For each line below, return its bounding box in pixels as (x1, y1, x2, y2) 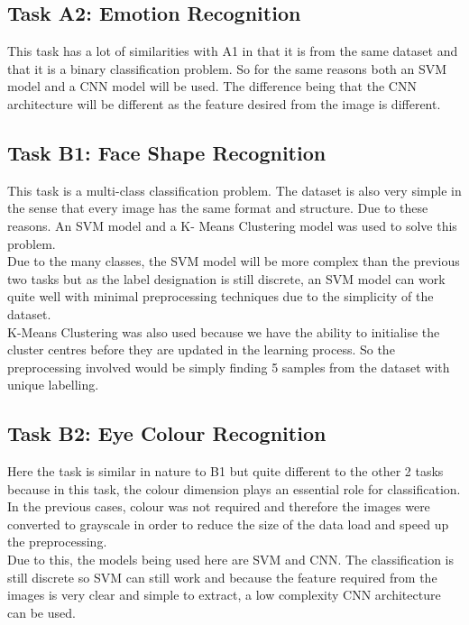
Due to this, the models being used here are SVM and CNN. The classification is (7, 550, 454, 569)
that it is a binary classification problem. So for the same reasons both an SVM (7, 59, 447, 78)
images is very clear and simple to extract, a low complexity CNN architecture (7, 585, 441, 604)
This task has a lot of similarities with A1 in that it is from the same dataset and (7, 41, 458, 60)
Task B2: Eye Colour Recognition (7, 419, 326, 447)
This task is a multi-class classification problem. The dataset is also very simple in (7, 180, 462, 199)
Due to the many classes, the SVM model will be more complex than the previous (7, 252, 460, 271)
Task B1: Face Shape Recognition (7, 138, 326, 166)
